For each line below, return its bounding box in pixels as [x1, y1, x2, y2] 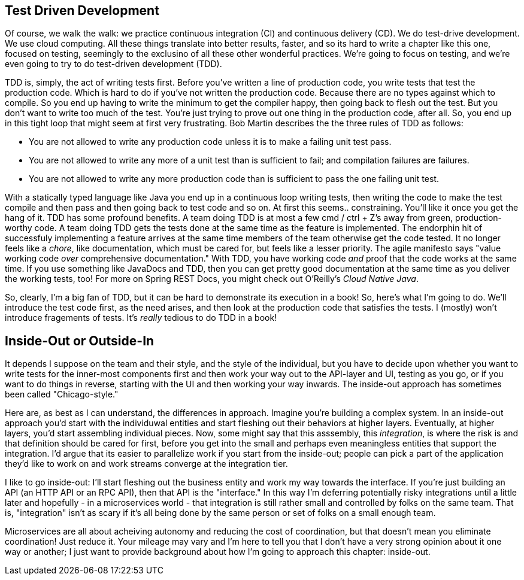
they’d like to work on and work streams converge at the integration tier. [5, 458, 288, 469]
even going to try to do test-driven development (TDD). [5, 59, 222, 69]
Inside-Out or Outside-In [5, 333, 155, 348]
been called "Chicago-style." [5, 389, 119, 400]
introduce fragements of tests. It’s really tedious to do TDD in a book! [5, 312, 277, 323]
